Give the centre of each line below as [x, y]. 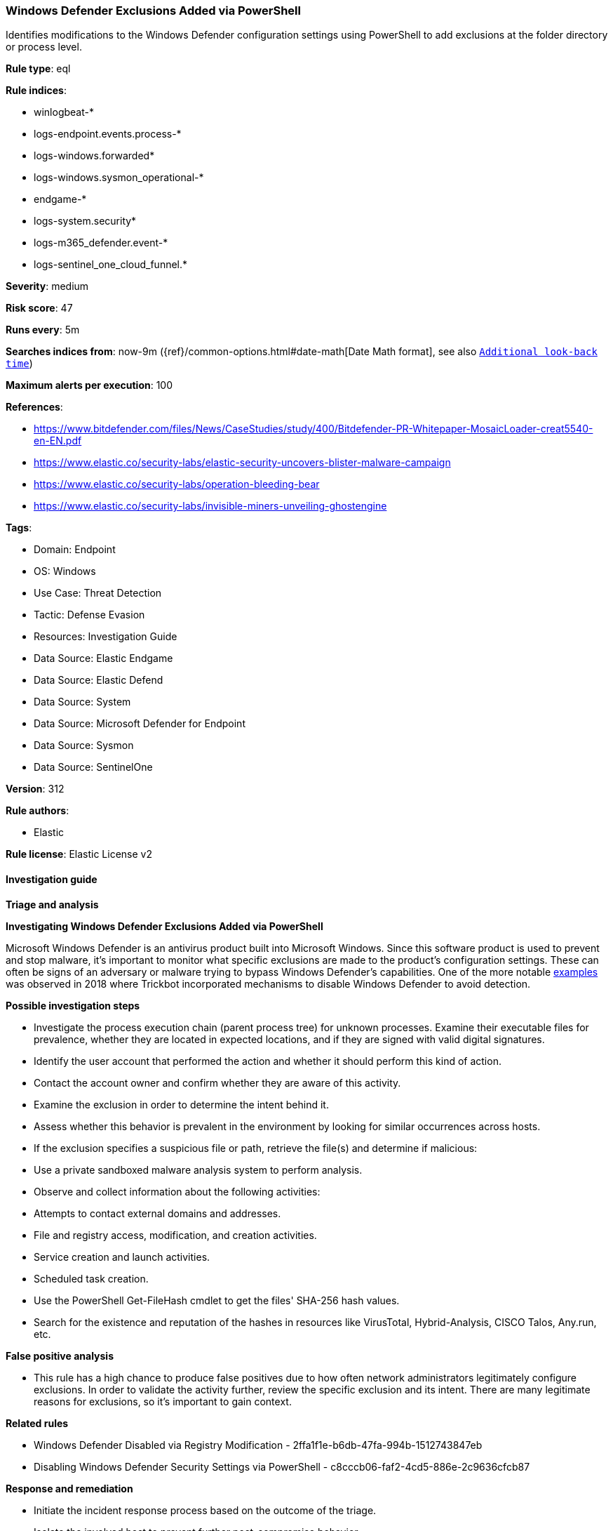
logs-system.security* [85, 221]
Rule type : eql [38, 69]
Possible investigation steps [73, 1005]
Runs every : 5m [43, 330]
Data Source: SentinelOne [93, 767]
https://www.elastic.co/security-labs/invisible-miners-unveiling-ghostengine [210, 506]
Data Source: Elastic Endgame [103, 658]
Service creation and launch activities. [122, 1257]
